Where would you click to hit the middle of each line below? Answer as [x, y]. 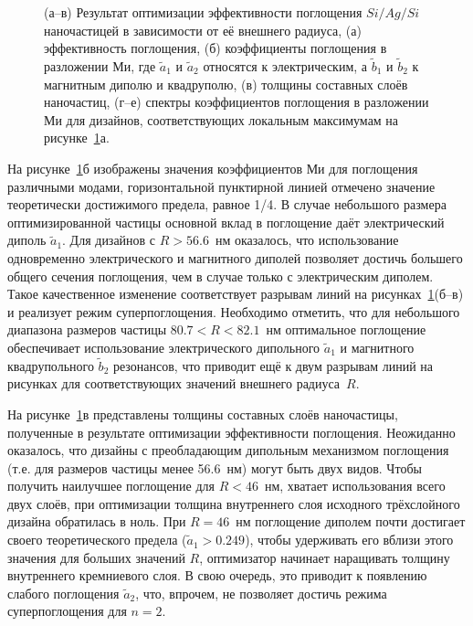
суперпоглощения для [67, 611]
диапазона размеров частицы [87, 329]
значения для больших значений [96, 557]
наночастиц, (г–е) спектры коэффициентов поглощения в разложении [236, 102]
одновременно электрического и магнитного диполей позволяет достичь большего [235, 257]
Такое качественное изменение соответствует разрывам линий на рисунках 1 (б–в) [236, 294]
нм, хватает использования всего [355, 486]
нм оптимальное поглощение [346, 329]
